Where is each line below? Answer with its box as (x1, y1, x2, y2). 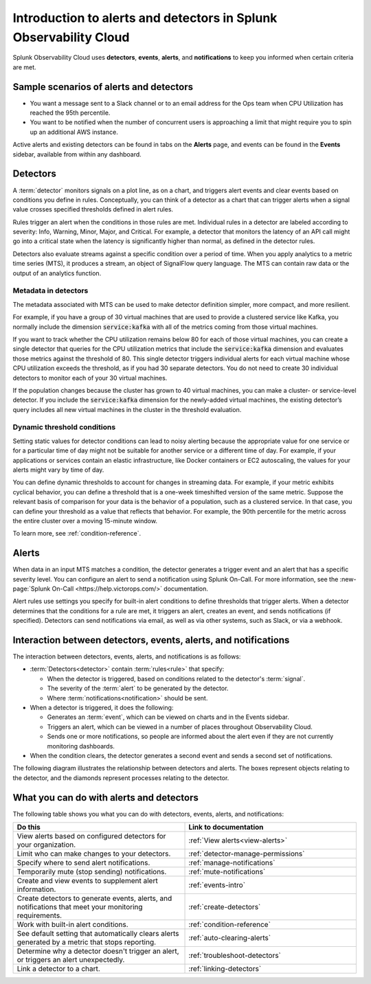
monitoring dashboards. (47, 742, 115, 750)
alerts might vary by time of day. (12, 466, 104, 474)
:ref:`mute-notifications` (188, 867, 266, 877)
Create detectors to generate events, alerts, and (16, 893, 172, 903)
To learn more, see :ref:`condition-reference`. (12, 529, 141, 538)
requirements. (16, 911, 62, 920)
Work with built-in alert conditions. (16, 920, 128, 930)
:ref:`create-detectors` (188, 902, 261, 912)
